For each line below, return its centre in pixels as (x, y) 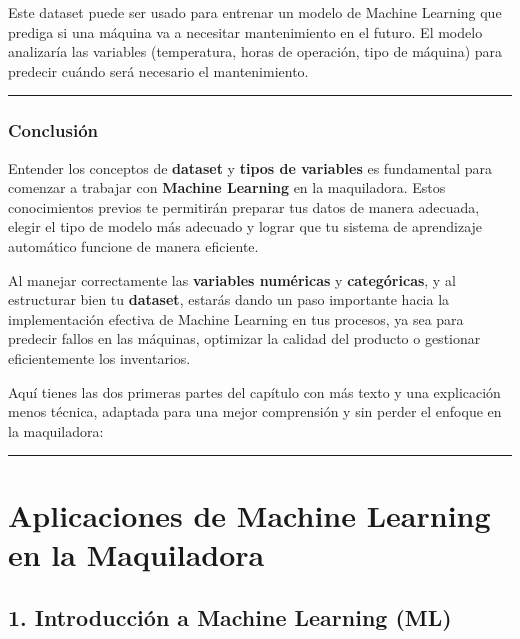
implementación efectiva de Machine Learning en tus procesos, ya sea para (236, 318)
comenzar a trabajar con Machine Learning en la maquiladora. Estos (227, 187)
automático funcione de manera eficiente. (133, 245)
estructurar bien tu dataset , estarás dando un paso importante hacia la (229, 299)
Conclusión (53, 130)
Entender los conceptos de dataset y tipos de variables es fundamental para (250, 167)
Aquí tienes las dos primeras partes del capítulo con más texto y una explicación (254, 391)
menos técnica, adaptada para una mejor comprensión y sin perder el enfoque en (255, 411)
